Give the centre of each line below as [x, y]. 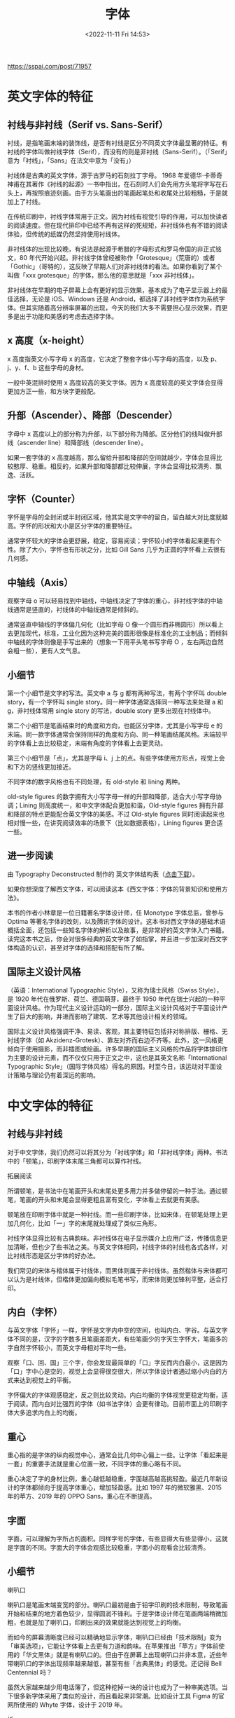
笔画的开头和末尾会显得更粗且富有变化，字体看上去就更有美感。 [111, 1199]
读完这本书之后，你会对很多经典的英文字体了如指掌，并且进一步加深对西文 [114, 939]
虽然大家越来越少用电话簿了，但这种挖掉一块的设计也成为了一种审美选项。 [114, 1687]
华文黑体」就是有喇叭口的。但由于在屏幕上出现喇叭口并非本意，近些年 [127, 1654]
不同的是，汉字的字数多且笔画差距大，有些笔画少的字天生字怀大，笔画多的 [120, 1339]
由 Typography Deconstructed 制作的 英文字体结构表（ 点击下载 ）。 [103, 874]
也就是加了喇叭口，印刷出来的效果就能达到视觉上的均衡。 [102, 1622]
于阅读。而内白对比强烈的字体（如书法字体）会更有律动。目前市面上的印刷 [114, 1404]
